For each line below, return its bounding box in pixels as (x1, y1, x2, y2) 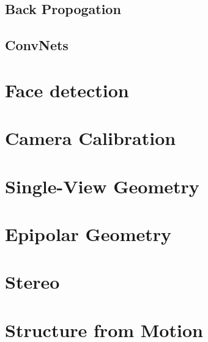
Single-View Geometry (5, 173, 199, 198)
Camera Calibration (5, 125, 176, 151)
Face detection (5, 77, 129, 102)
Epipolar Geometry (5, 221, 171, 246)
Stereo (5, 269, 60, 294)
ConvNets (5, 35, 69, 54)
